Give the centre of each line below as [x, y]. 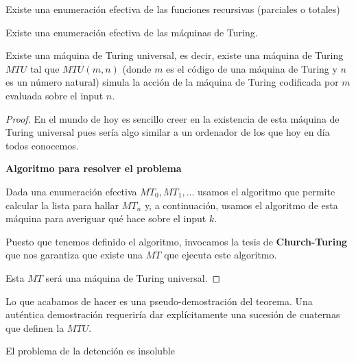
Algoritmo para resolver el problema [94, 168]
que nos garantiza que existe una [74, 255]
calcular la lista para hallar [62, 205]
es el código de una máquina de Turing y [252, 68]
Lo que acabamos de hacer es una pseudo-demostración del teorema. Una [159, 301]
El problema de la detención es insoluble [90, 351]
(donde [137, 68]
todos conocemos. [42, 145]
